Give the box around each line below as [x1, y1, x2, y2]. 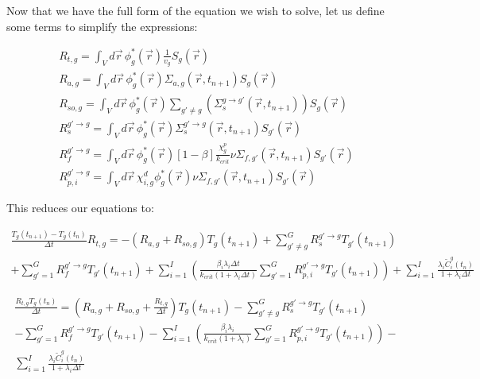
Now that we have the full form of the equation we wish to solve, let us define [6, 2, 385, 18]
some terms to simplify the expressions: [6, 17, 198, 34]
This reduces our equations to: [6, 199, 154, 215]
